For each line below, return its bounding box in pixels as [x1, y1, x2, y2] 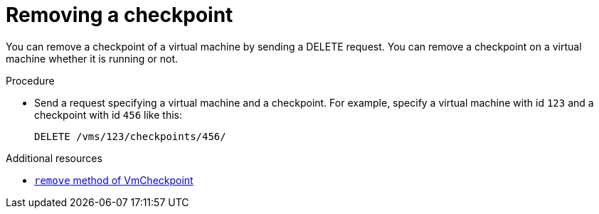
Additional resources [6, 151, 102, 164]
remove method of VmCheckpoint [34, 173, 194, 186]
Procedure [6, 74, 55, 87]
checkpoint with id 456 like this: [34, 108, 182, 121]
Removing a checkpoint [6, 3, 233, 27]
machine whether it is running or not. [6, 52, 179, 65]
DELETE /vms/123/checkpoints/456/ [34, 130, 226, 142]
